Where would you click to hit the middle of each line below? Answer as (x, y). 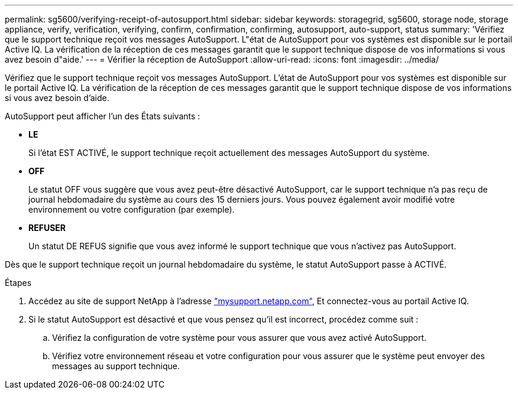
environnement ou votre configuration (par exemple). (132, 209)
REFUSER (47, 228)
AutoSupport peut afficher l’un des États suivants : (103, 116)
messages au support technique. (116, 366)
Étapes (18, 283)
